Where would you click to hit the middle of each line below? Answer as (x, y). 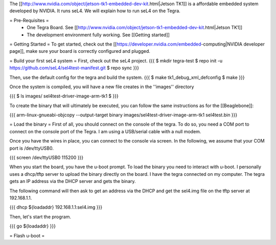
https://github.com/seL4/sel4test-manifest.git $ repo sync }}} (74, 68)
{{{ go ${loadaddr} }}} (33, 226)
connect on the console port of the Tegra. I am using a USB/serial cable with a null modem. (105, 131)
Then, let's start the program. (40, 217)
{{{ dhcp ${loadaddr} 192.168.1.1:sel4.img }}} (56, 207)
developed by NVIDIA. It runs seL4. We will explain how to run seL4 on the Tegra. (95, 11)
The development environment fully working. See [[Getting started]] (98, 35)
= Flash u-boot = (27, 235)
